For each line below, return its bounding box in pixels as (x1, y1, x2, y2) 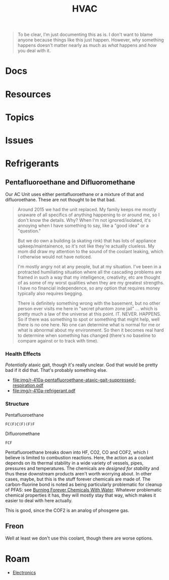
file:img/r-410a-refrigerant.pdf (12, 388, 76, 394)
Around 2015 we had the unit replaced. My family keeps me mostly (17, 206, 156, 212)
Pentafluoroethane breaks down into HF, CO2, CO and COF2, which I (5, 449, 149, 455)
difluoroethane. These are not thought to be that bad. (5, 197, 116, 203)
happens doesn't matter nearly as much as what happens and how (17, 42, 157, 49)
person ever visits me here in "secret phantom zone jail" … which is (17, 305, 158, 311)
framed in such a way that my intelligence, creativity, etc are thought (17, 274, 160, 280)
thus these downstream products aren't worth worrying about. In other (5, 470, 152, 476)
